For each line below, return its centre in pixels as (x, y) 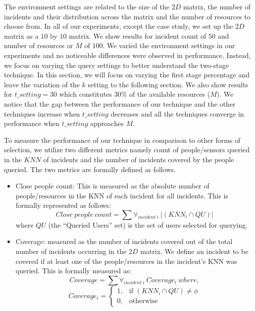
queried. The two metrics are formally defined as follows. (90, 169)
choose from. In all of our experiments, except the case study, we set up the (119, 26)
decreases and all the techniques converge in (177, 113)
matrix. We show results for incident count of (138, 35)
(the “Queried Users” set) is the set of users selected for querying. (148, 224)
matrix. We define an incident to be (194, 251)
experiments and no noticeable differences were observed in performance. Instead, (127, 55)
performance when (32, 123)
